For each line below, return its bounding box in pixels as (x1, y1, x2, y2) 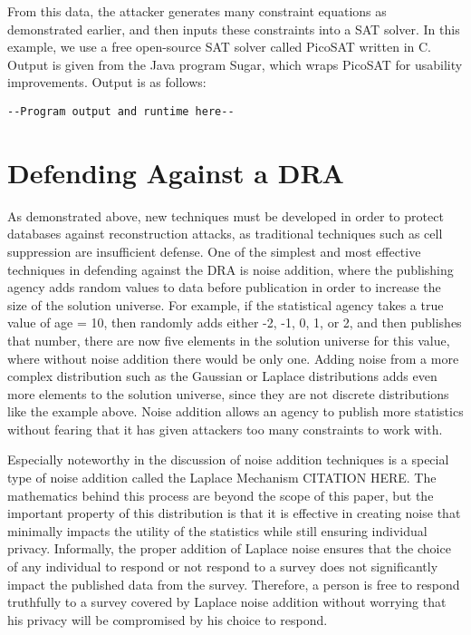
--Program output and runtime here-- (7, 104, 235, 118)
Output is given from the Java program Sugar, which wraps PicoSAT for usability (7, 54, 463, 73)
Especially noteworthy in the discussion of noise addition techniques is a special (7, 450, 449, 469)
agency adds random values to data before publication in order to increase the (7, 278, 441, 297)
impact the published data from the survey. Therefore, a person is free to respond (7, 574, 460, 593)
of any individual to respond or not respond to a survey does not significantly (7, 557, 438, 576)
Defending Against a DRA (7, 153, 344, 190)
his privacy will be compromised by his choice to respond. (7, 610, 328, 629)
